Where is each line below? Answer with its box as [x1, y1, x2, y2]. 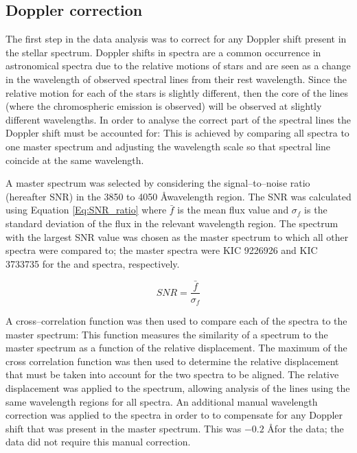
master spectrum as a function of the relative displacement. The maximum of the [5, 340, 347, 355]
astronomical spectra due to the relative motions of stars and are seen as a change [5, 58, 351, 73]
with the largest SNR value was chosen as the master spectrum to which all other [5, 229, 349, 244]
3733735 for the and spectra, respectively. [5, 256, 180, 270]
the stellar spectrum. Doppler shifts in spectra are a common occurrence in [5, 45, 321, 59]
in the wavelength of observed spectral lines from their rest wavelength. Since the [5, 71, 347, 86]
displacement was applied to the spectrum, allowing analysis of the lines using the [5, 381, 350, 395]
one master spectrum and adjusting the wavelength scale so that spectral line [5, 139, 331, 153]
